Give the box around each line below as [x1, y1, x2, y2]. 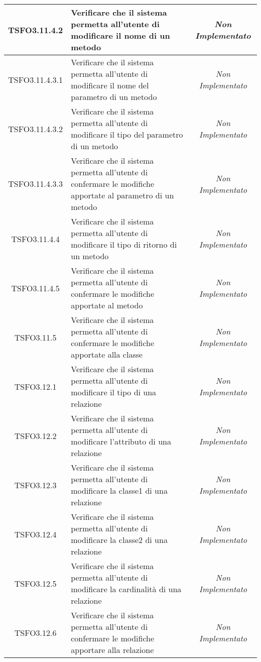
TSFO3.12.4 [14, 528, 57, 540]
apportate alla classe [71, 349, 143, 360]
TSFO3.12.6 [14, 626, 57, 638]
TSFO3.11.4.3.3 [8, 178, 63, 189]
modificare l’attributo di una [71, 435, 171, 447]
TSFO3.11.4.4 [11, 233, 60, 245]
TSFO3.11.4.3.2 [8, 123, 63, 135]
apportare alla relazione [71, 644, 154, 655]
